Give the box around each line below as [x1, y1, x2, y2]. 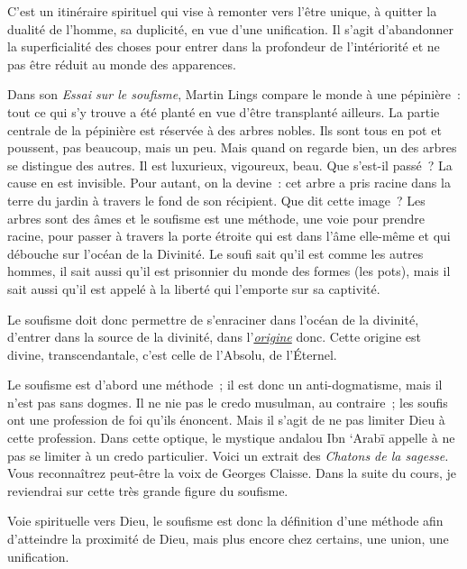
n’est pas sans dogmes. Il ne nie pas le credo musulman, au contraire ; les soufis [7, 392, 448, 411]
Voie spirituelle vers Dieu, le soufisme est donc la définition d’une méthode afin [7, 511, 444, 530]
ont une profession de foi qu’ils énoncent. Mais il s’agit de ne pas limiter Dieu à [7, 410, 445, 429]
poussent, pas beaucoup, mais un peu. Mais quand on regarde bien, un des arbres [7, 138, 457, 157]
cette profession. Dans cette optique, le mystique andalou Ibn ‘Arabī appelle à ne [7, 428, 455, 447]
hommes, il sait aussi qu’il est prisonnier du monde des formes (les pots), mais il [7, 262, 451, 280]
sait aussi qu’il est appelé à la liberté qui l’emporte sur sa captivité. [7, 279, 380, 298]
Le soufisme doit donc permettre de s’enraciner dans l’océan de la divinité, [7, 309, 419, 328]
